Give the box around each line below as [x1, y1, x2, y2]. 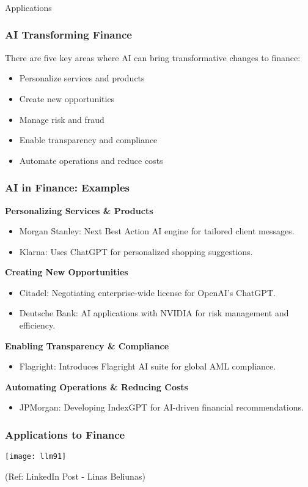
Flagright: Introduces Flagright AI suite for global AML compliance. [19, 360, 276, 373]
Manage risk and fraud [19, 113, 105, 125]
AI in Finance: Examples [5, 180, 130, 195]
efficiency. [19, 319, 56, 332]
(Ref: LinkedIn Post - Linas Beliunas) [5, 469, 145, 482]
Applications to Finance [5, 426, 125, 442]
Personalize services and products [19, 72, 145, 84]
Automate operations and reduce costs [19, 154, 163, 166]
